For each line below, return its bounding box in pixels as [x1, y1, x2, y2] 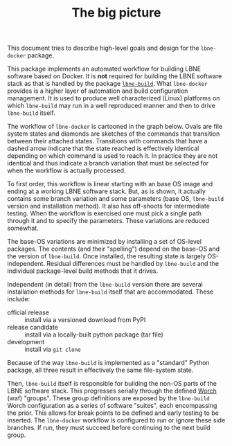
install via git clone [24, 345, 81, 354]
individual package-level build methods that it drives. [7, 267, 159, 275]
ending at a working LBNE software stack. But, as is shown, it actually [7, 187, 206, 195]
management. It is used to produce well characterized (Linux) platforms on [7, 94, 220, 102]
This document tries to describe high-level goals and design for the [7, 44, 199, 53]
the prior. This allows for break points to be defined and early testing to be [7, 409, 220, 417]
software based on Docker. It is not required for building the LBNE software [7, 72, 222, 80]
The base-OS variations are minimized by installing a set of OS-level [7, 238, 202, 246]
